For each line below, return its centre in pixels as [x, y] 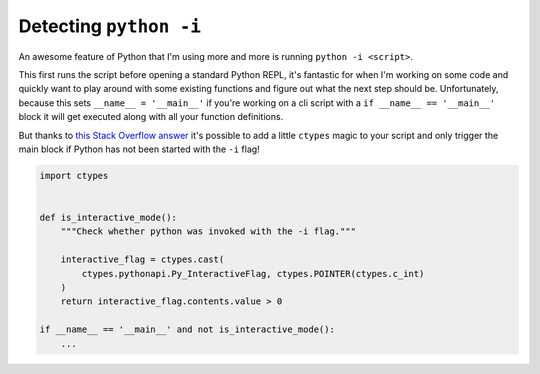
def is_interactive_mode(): [108, 218]
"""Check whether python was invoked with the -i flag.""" [208, 231]
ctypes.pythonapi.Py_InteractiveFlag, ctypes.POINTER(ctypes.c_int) [253, 273]
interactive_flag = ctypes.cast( [142, 259]
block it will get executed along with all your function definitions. [151, 117]
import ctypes [74, 175]
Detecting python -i [110, 26]
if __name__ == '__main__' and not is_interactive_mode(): [187, 329]
